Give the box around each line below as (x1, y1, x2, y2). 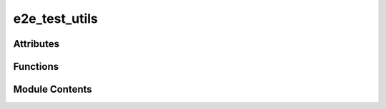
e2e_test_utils (13, 11, 98, 26)
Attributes (13, 38, 60, 50)
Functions (13, 61, 59, 73)
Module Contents (13, 83, 92, 95)
